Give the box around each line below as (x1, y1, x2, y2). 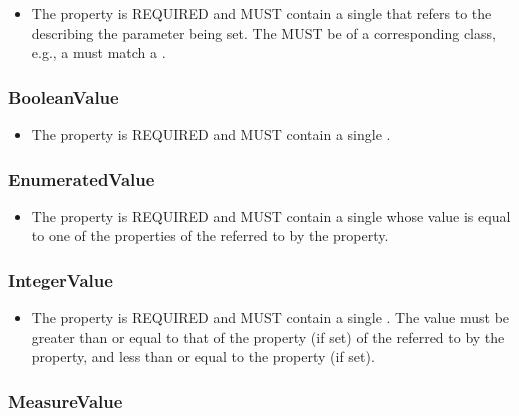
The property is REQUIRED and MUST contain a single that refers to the (31, 3, 492, 23)
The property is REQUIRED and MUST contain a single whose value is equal (31, 205, 511, 226)
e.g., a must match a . (31, 42, 166, 63)
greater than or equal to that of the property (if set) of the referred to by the (31, 326, 505, 347)
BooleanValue (8, 84, 119, 109)
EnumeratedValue (8, 166, 155, 191)
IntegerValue (8, 267, 113, 292)
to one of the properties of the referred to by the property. (31, 225, 389, 246)
